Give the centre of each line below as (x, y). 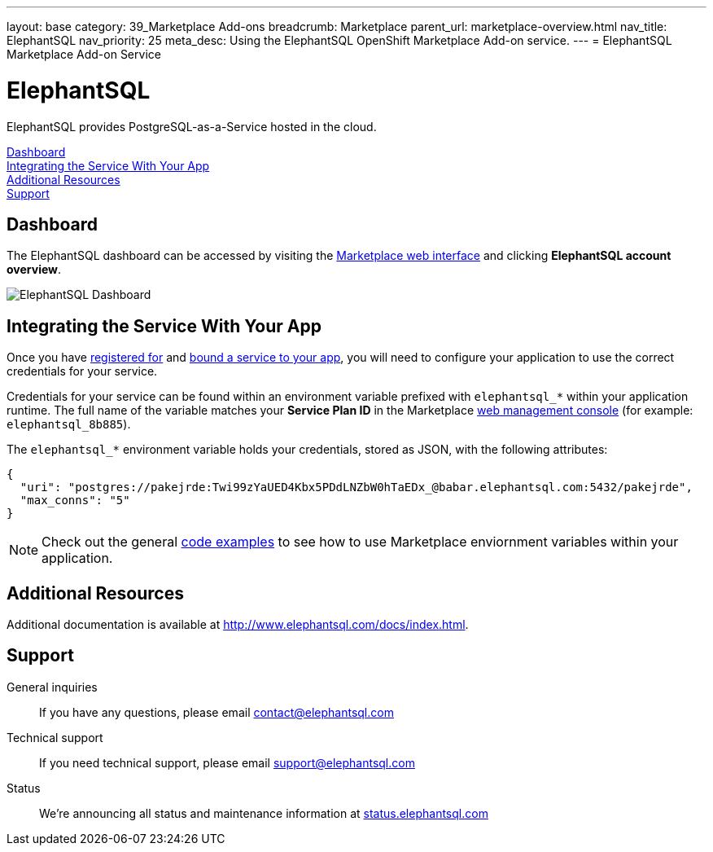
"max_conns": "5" (75, 501)
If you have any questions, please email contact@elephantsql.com (217, 712)
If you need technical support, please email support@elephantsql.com (227, 762)
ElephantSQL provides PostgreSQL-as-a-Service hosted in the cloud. (192, 126)
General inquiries (52, 687)
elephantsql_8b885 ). (69, 424)
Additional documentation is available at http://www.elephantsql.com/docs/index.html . (238, 625)
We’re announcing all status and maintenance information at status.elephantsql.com (264, 813)
